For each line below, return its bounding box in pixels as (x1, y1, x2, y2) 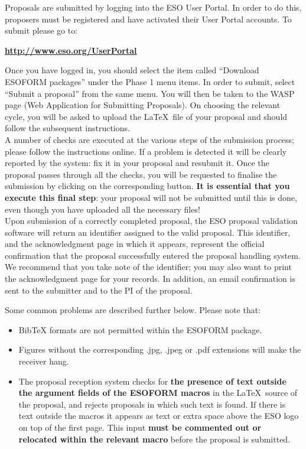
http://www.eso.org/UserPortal (5, 44, 137, 56)
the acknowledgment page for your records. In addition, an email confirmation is (5, 272, 295, 285)
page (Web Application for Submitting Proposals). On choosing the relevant (5, 99, 281, 111)
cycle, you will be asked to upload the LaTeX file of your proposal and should (5, 110, 288, 122)
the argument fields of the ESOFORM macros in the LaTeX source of (18, 386, 298, 399)
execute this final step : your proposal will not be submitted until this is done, (5, 191, 297, 203)
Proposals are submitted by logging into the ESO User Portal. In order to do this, (5, 1, 302, 13)
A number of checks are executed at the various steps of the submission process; (5, 133, 294, 145)
